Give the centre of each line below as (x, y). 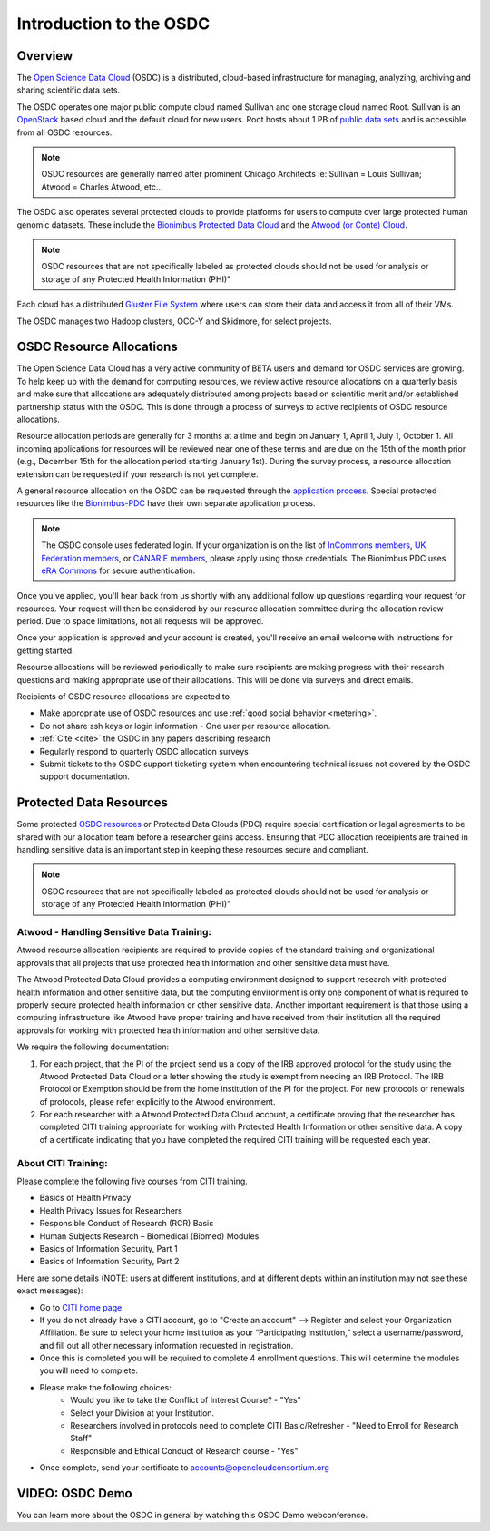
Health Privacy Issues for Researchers (111, 1210)
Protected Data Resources (92, 803)
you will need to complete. (89, 1370)
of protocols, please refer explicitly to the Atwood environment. (157, 1101)
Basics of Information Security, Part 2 (109, 1262)
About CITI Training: (62, 1163)
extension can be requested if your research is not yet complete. (137, 474)
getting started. (45, 650)
